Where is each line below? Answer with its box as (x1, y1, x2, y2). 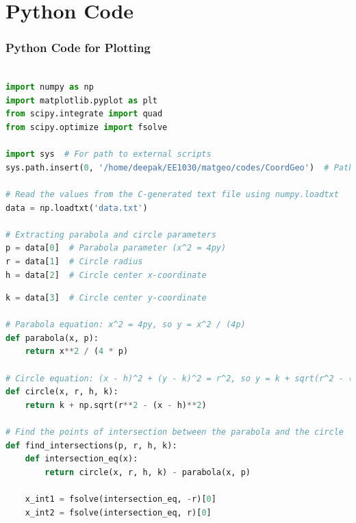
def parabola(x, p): (5, 333, 99, 343)
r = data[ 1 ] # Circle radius (5, 256, 143, 266)
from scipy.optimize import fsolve (5, 122, 168, 132)
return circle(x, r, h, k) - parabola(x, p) (44, 467, 251, 477)
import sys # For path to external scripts (5, 149, 212, 160)
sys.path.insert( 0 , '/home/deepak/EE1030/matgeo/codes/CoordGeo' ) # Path (5, 162, 354, 173)
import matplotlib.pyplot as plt (5, 95, 157, 105)
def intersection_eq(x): (25, 454, 138, 464)
